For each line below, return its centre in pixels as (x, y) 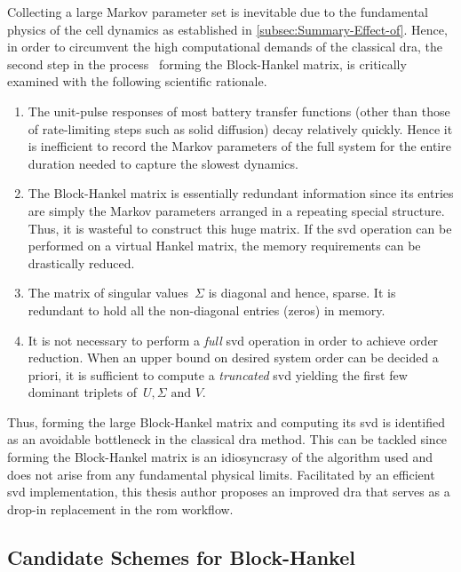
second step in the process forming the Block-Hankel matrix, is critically (207, 64)
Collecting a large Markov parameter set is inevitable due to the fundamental (218, 12)
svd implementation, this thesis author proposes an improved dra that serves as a (229, 492)
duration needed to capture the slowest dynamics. (163, 163)
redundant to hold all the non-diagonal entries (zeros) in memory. (207, 310)
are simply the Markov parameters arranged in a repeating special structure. (236, 210)
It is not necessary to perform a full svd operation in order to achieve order (233, 340)
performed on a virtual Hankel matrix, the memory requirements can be (224, 246)
